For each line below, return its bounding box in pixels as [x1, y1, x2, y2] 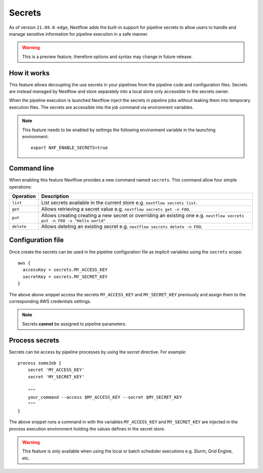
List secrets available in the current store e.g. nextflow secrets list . [41, 199, 197, 206]
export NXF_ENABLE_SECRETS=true [31, 145, 108, 151]
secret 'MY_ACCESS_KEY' [27, 367, 85, 373]
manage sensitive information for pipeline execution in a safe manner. [9, 31, 149, 37]
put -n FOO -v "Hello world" [41, 218, 106, 224]
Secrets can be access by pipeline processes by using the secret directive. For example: [9, 349, 187, 355]
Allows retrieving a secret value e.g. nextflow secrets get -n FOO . [41, 206, 190, 212]
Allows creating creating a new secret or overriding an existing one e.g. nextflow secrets [41, 212, 244, 219]
